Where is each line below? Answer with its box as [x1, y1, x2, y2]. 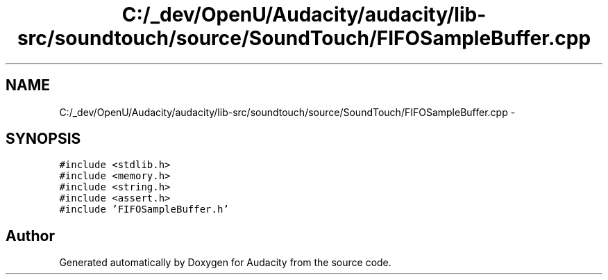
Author [6, 227, 55, 245]
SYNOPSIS [6, 130, 81, 148]
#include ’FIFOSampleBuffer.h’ [59, 204, 229, 215]
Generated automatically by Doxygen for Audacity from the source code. [59, 256, 391, 269]
